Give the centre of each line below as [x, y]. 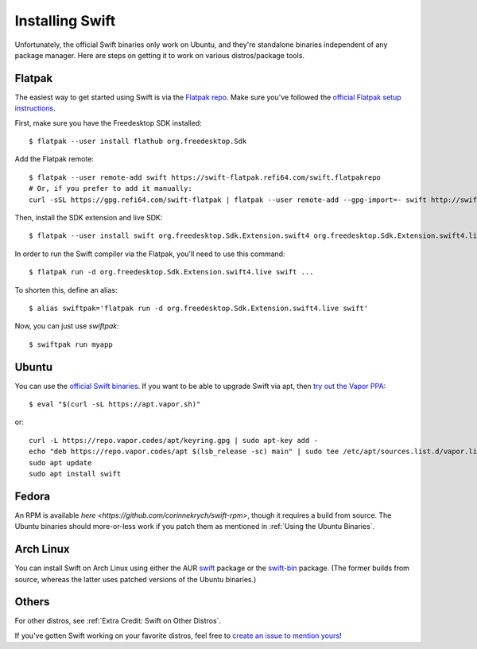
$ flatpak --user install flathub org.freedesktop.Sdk [138, 142]
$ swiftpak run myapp [71, 344]
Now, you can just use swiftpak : [67, 326]
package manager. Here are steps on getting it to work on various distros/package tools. [160, 55]
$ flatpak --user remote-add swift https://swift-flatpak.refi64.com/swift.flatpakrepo [205, 177]
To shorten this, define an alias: [66, 290]
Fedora [33, 496]
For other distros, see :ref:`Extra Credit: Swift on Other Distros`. [118, 621]
